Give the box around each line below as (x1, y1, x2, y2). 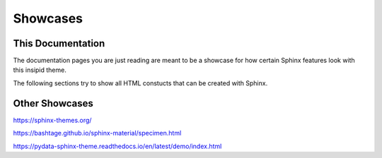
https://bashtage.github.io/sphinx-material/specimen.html (13, 129, 182, 138)
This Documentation (13, 37, 105, 49)
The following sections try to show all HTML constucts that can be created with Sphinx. (13, 78, 268, 87)
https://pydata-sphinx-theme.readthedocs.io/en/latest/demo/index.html (13, 142, 222, 150)
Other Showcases (13, 97, 93, 109)
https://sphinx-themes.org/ (13, 116, 92, 124)
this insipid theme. (13, 66, 66, 74)
